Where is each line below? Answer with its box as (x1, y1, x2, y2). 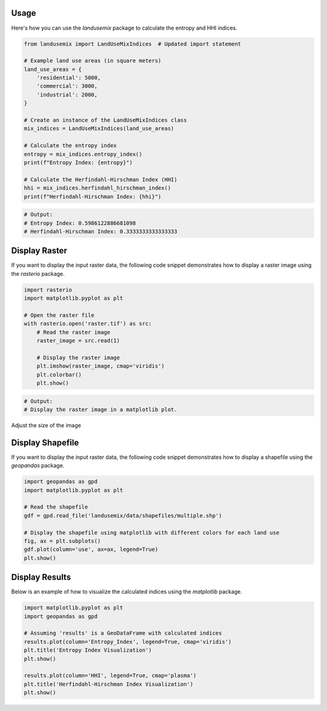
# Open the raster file (24, 312, 95, 318)
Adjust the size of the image (11, 422, 81, 429)
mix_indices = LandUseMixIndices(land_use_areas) (24, 125, 174, 132)
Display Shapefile (11, 437, 79, 448)
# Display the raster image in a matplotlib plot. (24, 406, 178, 413)
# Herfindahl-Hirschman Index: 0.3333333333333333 (24, 228, 178, 235)
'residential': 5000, (36, 75, 101, 81)
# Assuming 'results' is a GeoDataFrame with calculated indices (24, 630, 222, 636)
